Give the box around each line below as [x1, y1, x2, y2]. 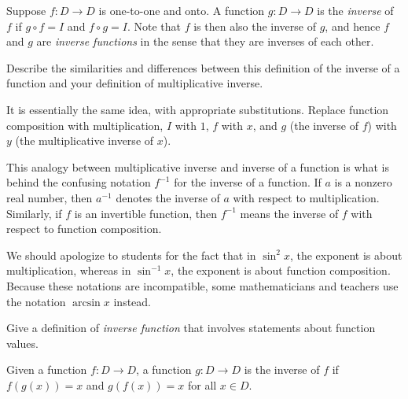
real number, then [6, 189, 93, 205]
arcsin [72, 297, 101, 308]
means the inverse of [240, 205, 339, 221]
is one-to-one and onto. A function [98, 2, 265, 18]
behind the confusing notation [6, 174, 151, 190]
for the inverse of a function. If [174, 174, 322, 190]
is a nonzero [334, 174, 392, 190]
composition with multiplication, [6, 116, 164, 133]
